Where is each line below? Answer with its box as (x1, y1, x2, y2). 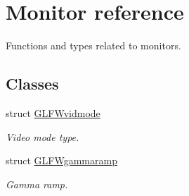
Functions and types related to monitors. (6, 38, 181, 53)
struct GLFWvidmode (6, 105, 100, 120)
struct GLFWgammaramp (6, 153, 117, 168)
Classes (6, 73, 59, 94)
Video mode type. (6, 129, 79, 144)
